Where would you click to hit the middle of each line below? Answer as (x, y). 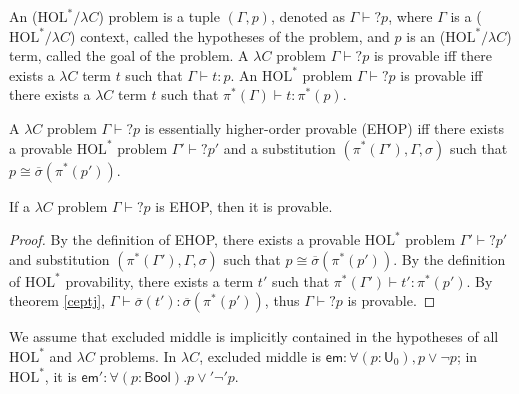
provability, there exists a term (159, 280)
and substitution (59, 258)
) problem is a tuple (159, 16)
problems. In (138, 355)
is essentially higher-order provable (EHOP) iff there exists (324, 127)
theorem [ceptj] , (57, 300)
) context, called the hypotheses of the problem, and (230, 35)
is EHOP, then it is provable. (244, 205)
